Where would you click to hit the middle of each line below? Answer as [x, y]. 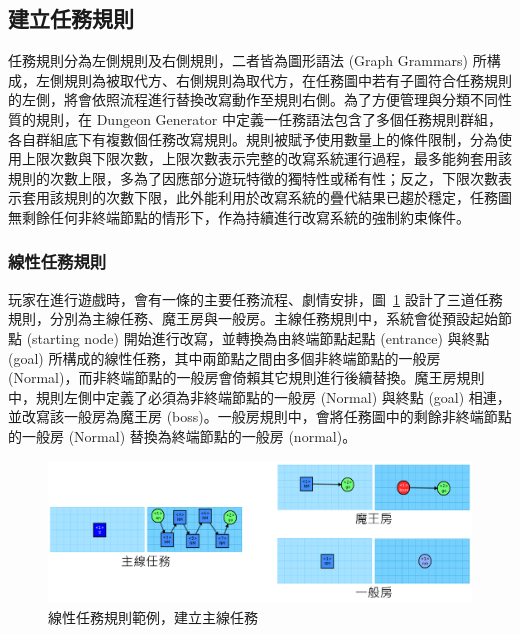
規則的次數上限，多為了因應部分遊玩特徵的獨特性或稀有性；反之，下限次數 [253, 177]
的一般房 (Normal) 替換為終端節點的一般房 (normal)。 [182, 435]
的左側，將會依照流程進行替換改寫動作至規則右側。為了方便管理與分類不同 [253, 99]
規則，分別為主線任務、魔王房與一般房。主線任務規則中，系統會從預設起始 [253, 318]
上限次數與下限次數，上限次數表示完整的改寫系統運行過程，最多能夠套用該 [266, 158]
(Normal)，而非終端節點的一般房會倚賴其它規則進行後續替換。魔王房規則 [246, 377]
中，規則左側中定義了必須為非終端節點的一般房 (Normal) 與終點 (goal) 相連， [259, 396]
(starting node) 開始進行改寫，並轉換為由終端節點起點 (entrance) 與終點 [258, 337]
